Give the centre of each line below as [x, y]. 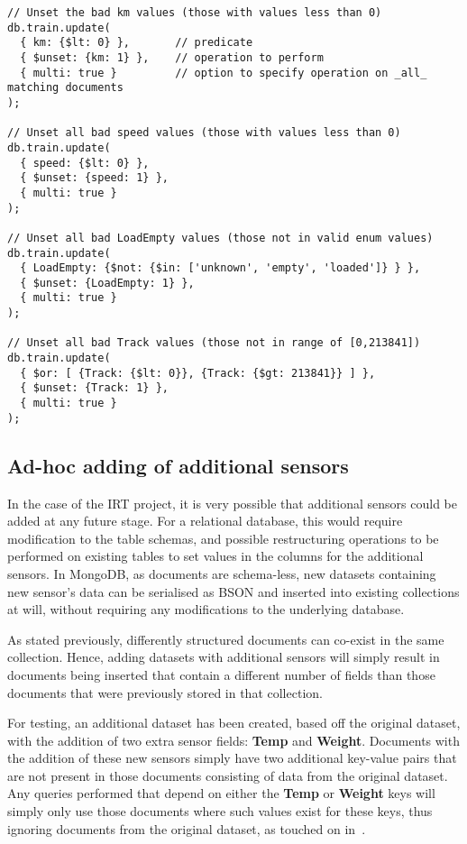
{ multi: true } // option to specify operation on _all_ [224, 73]
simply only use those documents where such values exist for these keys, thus [220, 811]
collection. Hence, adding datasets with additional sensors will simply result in [224, 657]
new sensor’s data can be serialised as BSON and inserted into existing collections [233, 591]
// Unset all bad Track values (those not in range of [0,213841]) [214, 343]
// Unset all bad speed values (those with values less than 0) [204, 133]
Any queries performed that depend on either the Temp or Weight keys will [221, 793]
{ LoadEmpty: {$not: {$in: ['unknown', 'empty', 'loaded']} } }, [220, 268]
